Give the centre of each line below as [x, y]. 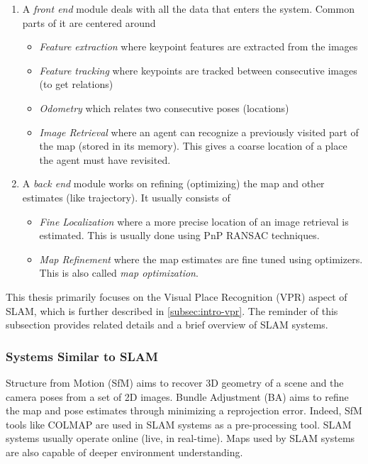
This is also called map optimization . [119, 273]
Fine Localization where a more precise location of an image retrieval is [194, 221]
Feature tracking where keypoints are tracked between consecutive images [198, 70]
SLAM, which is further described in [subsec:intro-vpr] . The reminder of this [172, 310]
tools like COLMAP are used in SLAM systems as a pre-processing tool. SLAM [179, 424]
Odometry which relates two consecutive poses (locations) [164, 107]
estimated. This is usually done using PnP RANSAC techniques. [179, 235]
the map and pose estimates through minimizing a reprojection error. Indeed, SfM [184, 410]
